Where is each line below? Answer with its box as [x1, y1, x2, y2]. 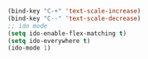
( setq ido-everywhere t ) [7, 37, 91, 45]
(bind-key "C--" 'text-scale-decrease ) [7, 14, 142, 22]
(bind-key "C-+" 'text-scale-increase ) [7, 7, 142, 15]
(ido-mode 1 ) [7, 44, 51, 53]
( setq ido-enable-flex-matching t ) [7, 29, 127, 37]
